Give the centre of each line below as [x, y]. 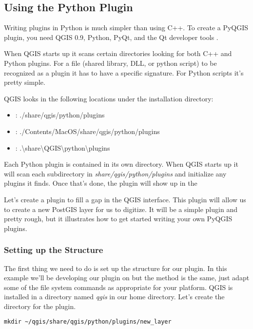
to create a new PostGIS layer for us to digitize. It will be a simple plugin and [121, 209]
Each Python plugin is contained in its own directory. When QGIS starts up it [121, 164]
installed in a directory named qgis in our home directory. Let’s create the [114, 297]
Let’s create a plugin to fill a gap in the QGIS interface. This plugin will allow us [125, 199]
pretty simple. [25, 82]
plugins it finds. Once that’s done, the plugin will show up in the [101, 183]
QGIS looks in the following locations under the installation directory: [109, 98]
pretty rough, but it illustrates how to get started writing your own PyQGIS [118, 219]
